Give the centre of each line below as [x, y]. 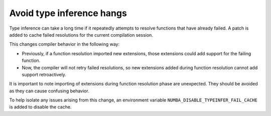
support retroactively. [44, 74]
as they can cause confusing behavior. [49, 91]
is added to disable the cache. [40, 107]
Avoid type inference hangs [68, 13]
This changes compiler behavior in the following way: [64, 44]
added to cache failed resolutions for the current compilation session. [81, 35]
